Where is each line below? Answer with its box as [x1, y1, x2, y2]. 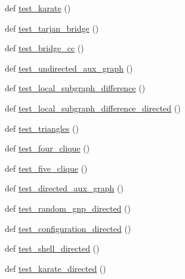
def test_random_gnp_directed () [5, 201, 131, 214]
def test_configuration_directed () [5, 222, 131, 234]
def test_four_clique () [5, 142, 90, 154]
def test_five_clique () [5, 162, 88, 174]
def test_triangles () [5, 122, 79, 134]
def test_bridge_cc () [5, 42, 84, 54]
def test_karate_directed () [5, 262, 106, 274]
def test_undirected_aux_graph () [5, 61, 133, 74]
